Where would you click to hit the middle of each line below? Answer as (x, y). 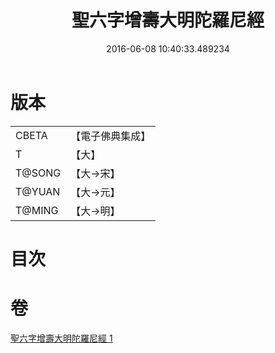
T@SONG (38, 173)
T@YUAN (38, 191)
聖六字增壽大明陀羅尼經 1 (61, 338)
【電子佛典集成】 (111, 136)
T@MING (37, 210)
